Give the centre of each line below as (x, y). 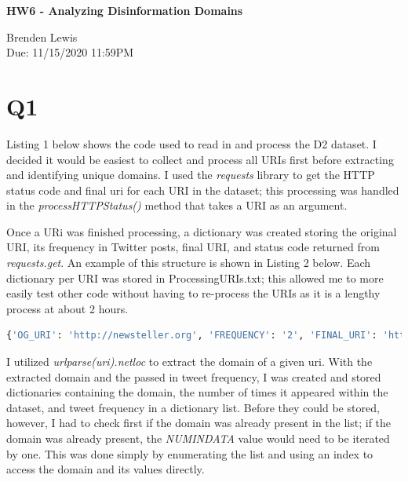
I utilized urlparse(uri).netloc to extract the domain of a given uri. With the (189, 361)
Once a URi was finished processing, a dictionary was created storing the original (202, 231)
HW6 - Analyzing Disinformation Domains (125, 10)
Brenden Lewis (42, 37)
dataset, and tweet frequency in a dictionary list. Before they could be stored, (193, 407)
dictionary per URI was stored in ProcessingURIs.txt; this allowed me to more (195, 278)
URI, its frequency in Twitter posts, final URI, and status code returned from (193, 247)
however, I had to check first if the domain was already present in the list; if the (199, 423)
